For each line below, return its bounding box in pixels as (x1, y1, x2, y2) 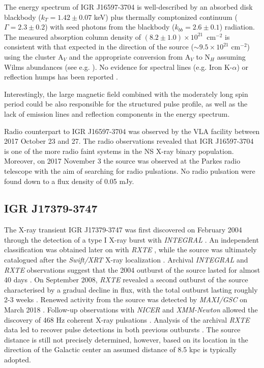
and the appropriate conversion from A (69, 51, 191, 62)
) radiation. (219, 21, 255, 32)
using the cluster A (4, 51, 64, 62)
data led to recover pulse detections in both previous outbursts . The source (4, 324, 241, 335)
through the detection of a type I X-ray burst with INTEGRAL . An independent (4, 234, 259, 245)
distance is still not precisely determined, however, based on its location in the (4, 334, 248, 345)
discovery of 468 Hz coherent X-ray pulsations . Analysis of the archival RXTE (4, 314, 250, 325)
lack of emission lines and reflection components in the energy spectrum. (4, 108, 230, 119)
